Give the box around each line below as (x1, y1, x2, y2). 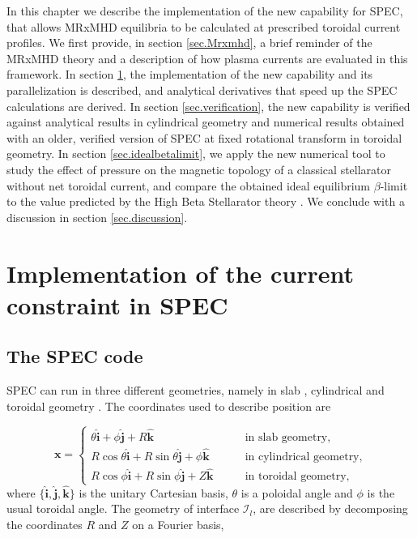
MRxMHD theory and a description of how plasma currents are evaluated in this (6, 49, 408, 66)
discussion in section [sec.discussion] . (6, 208, 188, 225)
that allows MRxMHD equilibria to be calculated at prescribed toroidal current (6, 18, 401, 35)
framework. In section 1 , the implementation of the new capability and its (6, 66, 373, 83)
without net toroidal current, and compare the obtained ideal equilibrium (6, 177, 371, 194)
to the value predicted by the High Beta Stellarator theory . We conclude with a (6, 193, 405, 210)
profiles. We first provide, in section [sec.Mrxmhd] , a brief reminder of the (6, 34, 372, 51)
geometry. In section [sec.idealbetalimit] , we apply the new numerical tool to (6, 145, 385, 162)
